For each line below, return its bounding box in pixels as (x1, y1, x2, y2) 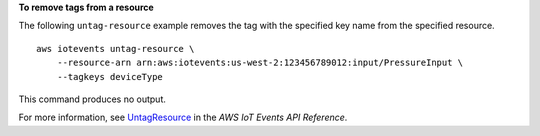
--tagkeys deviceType (56, 71, 164, 82)
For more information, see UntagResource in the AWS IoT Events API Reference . (18, 111, 348, 124)
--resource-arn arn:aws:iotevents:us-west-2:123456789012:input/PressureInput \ (56, 57, 464, 69)
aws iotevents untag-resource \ (36, 43, 195, 54)
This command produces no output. (18, 93, 167, 105)
